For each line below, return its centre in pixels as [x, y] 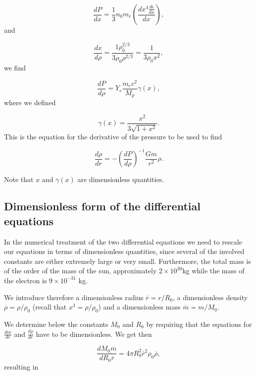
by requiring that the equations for [199, 324]
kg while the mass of [213, 271]
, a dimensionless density [210, 297]
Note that [19, 179]
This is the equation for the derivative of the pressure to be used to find [113, 137]
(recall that [50, 307]
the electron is [26, 280]
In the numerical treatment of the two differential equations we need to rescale [123, 241]
